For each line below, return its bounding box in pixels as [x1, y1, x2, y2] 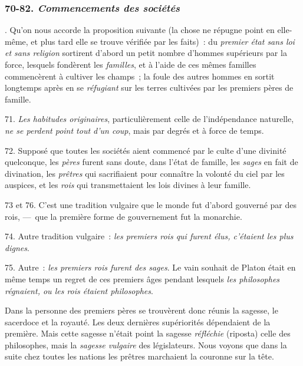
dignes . [5, 241, 29, 253]
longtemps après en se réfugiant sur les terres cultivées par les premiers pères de [5, 81, 294, 94]
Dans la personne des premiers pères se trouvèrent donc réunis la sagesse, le [5, 304, 278, 316]
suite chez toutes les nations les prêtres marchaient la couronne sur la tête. [5, 350, 274, 362]
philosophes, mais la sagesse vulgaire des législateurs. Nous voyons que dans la [5, 338, 287, 351]
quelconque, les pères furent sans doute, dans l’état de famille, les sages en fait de [5, 156, 298, 168]
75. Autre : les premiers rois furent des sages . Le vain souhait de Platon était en [5, 261, 296, 273]
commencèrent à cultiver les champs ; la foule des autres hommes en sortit [5, 70, 275, 82]
